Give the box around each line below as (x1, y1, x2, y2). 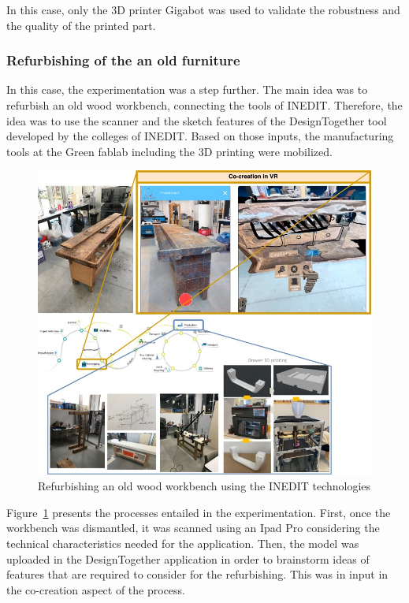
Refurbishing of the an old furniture (6, 50, 240, 70)
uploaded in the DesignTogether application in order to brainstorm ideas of (6, 550, 370, 567)
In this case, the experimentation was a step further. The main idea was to (6, 81, 368, 98)
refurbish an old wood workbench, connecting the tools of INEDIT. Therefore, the (6, 97, 403, 113)
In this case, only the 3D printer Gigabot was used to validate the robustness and (6, 2, 400, 17)
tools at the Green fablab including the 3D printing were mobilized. (6, 143, 333, 159)
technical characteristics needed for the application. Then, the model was (6, 535, 359, 552)
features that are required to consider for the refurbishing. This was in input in (6, 566, 389, 583)
